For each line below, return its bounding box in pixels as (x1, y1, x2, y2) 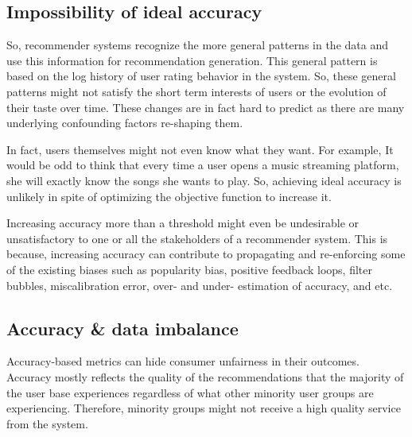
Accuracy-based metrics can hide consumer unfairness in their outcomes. (6, 353, 360, 369)
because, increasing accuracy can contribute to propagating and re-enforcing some (6, 246, 406, 262)
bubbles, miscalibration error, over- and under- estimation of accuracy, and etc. (6, 277, 393, 293)
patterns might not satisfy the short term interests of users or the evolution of (6, 83, 387, 99)
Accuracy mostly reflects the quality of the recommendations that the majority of (6, 368, 404, 385)
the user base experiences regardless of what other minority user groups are (6, 384, 374, 400)
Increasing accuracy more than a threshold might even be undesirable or (6, 215, 360, 231)
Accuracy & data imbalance (6, 315, 239, 340)
